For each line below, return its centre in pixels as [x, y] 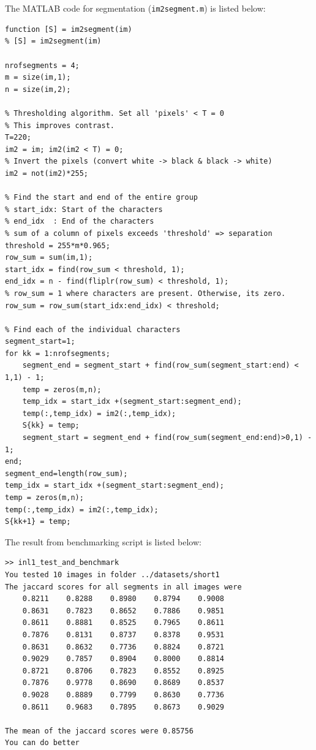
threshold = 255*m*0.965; [58, 245]
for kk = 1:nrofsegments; [58, 353]
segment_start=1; [40, 342]
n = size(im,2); [38, 89]
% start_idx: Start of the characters [84, 209]
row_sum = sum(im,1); [49, 258]
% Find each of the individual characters [93, 329]
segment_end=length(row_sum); [66, 473]
